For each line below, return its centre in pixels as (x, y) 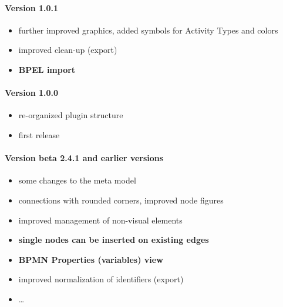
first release (39, 134)
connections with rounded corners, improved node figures (121, 200)
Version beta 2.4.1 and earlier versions (84, 158)
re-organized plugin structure (71, 115)
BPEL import (47, 69)
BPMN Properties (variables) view (91, 259)
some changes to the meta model (77, 180)
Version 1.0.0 (32, 93)
